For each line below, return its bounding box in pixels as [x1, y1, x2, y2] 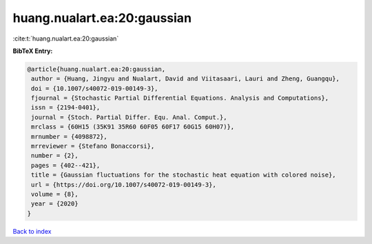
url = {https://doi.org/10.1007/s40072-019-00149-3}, [31, 181, 216, 188]
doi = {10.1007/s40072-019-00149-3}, [31, 85, 158, 92]
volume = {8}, [31, 190, 79, 198]
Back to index [12, 227, 52, 235]
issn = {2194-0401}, [31, 104, 101, 111]
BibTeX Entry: [12, 47, 53, 55]
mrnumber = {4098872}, [31, 133, 108, 140]
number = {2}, [31, 152, 79, 159]
